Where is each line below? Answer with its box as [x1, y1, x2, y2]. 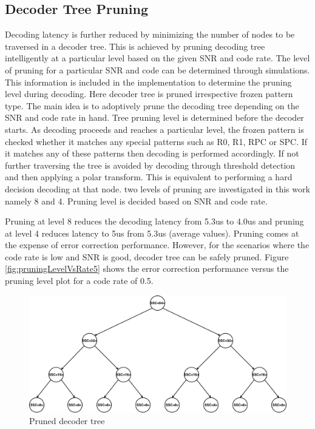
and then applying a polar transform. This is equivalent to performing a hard [5, 171, 293, 183]
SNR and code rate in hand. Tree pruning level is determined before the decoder [5, 111, 304, 124]
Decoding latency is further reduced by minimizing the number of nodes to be [5, 28, 295, 41]
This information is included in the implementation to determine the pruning [5, 75, 292, 88]
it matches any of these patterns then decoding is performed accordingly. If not [5, 147, 299, 160]
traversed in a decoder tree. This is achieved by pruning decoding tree [5, 39, 265, 52]
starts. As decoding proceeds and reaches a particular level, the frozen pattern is [5, 123, 304, 135]
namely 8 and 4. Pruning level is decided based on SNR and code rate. [5, 194, 268, 207]
